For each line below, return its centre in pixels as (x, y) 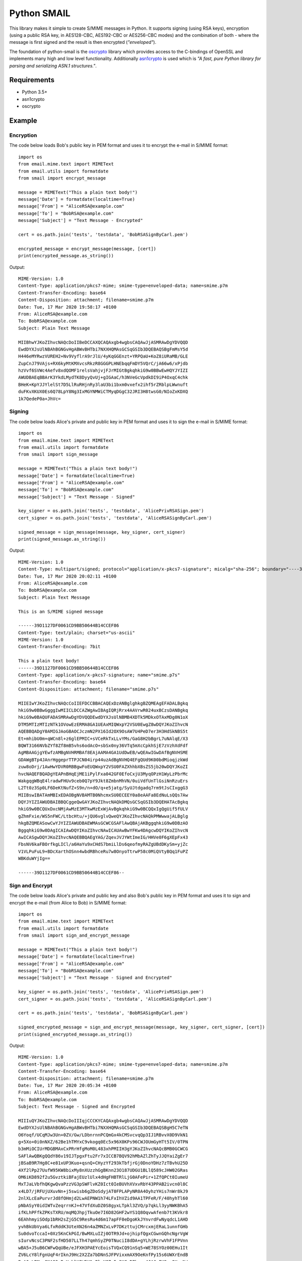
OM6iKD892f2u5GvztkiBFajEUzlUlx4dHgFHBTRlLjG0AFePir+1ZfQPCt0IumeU (103, 1177)
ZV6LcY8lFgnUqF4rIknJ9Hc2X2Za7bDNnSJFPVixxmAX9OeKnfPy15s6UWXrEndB (103, 1255)
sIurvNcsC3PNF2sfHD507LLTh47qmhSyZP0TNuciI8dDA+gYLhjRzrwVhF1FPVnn (103, 1241)
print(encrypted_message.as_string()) (66, 256)
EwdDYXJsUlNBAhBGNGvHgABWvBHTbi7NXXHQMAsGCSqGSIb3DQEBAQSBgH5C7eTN (103, 1128)
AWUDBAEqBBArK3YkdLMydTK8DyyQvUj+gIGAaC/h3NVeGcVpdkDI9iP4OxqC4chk (103, 378)
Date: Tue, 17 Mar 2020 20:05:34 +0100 (67, 1085)
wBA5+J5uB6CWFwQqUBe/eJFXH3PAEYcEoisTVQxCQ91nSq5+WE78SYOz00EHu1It (103, 1248)
